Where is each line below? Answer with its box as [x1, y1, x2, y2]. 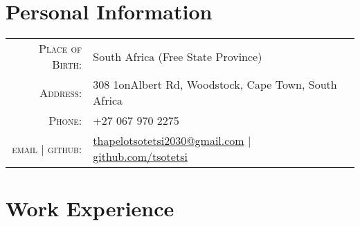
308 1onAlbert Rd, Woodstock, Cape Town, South [93, 76, 337, 93]
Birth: [52, 56, 82, 73]
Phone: [48, 112, 82, 129]
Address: [39, 84, 82, 101]
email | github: [12, 140, 82, 157]
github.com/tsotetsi [93, 148, 188, 165]
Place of [39, 40, 82, 57]
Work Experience [6, 194, 174, 223]
